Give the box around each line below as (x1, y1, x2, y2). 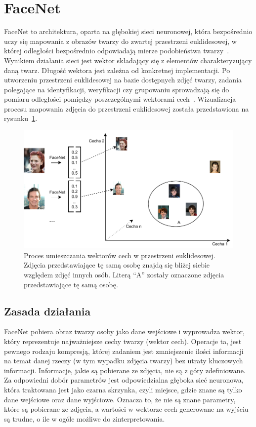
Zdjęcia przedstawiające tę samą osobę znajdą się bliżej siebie (24, 260, 210, 270)
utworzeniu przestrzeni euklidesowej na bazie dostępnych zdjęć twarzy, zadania (4, 75, 242, 85)
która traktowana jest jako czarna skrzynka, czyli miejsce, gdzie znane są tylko (4, 384, 242, 394)
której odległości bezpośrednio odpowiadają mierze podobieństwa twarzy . (4, 45, 229, 56)
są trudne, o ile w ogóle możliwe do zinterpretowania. (4, 413, 165, 424)
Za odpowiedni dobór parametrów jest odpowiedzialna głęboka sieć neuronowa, (4, 375, 244, 385)
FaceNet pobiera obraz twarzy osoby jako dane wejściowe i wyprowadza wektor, (4, 326, 245, 337)
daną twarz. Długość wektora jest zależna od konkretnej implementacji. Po (4, 65, 230, 75)
